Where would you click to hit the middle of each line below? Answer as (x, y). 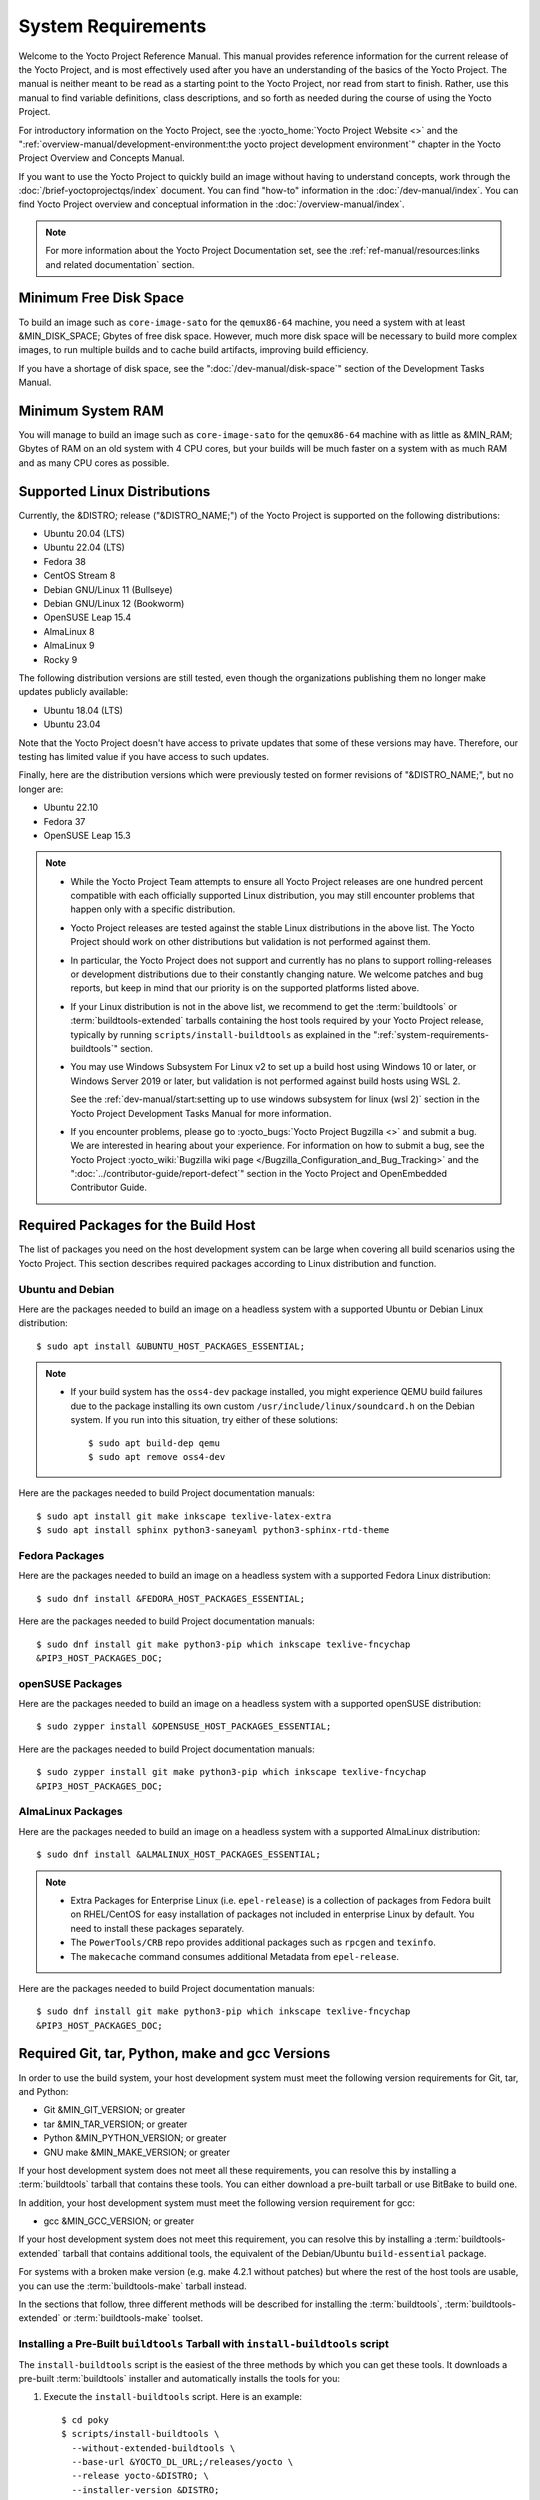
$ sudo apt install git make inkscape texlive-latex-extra (184, 1516)
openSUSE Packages (70, 1683)
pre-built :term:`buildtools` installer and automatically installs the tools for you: (179, 2378)
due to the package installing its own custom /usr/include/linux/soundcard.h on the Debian (272, 1406)
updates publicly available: (73, 692)
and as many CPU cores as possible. (94, 462)
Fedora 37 (64, 821)
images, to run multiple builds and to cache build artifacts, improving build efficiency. (193, 350)
